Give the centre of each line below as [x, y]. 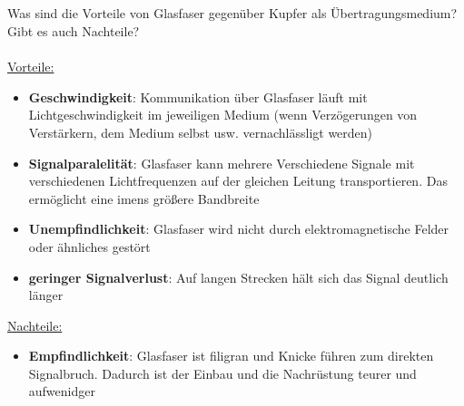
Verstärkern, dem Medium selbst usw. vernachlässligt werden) [201, 132]
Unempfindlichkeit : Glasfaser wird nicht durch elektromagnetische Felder [239, 229]
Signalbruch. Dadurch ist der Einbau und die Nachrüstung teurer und [222, 373]
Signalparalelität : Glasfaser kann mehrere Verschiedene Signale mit [222, 163]
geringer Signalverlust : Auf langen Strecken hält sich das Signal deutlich [238, 277]
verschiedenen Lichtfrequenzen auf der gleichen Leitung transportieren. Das [238, 181]
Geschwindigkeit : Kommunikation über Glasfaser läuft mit [198, 97]
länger [46, 295]
